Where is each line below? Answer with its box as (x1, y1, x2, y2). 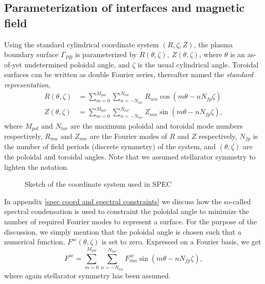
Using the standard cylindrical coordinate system (4, 39, 159, 49)
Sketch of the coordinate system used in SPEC (25, 179, 172, 189)
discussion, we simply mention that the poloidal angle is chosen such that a (4, 226, 241, 237)
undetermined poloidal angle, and (24, 59, 130, 69)
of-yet (4, 59, 22, 69)
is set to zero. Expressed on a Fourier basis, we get (101, 236, 261, 247)
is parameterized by (75, 49, 137, 60)
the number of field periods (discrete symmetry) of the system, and (4, 141, 216, 152)
